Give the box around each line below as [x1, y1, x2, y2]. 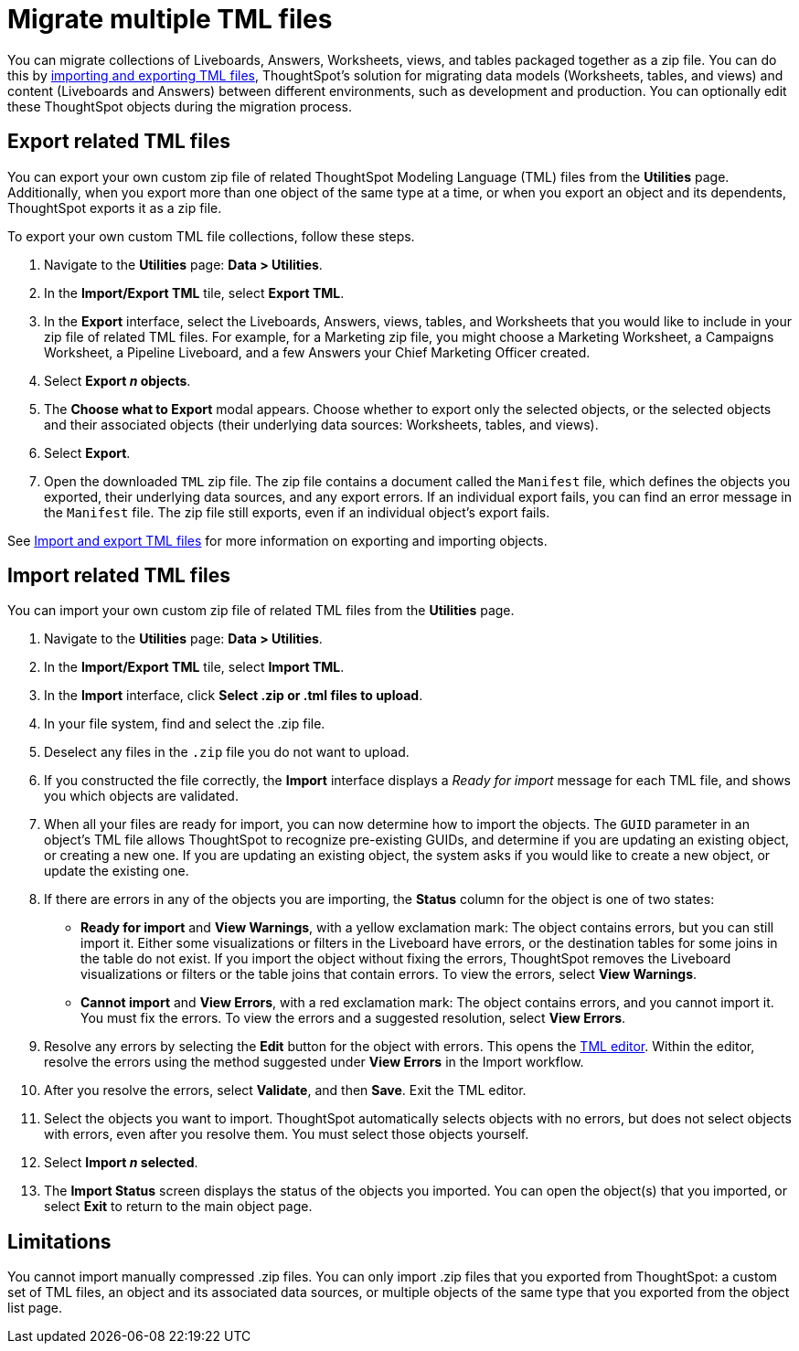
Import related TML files [7, 564, 231, 588]
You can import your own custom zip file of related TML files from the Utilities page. [7, 602, 515, 619]
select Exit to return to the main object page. [44, 1198, 313, 1215]
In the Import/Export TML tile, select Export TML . [44, 284, 345, 301]
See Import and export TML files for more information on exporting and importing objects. [7, 532, 548, 548]
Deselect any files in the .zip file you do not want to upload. [44, 744, 410, 761]
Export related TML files [7, 130, 230, 154]
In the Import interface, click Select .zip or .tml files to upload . [44, 687, 423, 704]
